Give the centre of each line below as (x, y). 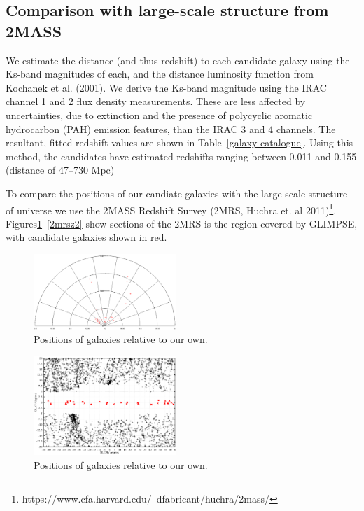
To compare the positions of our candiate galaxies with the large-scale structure (177, 193)
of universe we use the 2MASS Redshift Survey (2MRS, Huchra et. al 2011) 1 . (171, 209)
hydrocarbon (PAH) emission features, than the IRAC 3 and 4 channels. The (171, 128)
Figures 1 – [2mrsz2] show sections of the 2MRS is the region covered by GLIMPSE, (182, 223)
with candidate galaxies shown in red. (86, 237)
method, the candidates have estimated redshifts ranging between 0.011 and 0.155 (181, 156)
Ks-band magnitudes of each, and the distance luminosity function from (160, 74)
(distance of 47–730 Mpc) (60, 170)
